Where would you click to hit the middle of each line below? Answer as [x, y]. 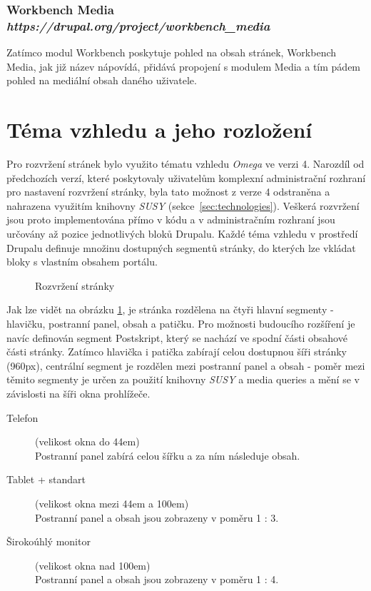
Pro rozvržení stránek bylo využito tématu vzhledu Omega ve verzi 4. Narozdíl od [185, 164]
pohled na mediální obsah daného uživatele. [102, 80]
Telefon [22, 417]
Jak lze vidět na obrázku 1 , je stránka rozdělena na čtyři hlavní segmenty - [170, 309]
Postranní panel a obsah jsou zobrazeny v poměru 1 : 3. [157, 517]
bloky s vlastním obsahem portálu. [82, 262]
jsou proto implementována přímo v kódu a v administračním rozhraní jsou [171, 219]
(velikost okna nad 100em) [93, 565]
